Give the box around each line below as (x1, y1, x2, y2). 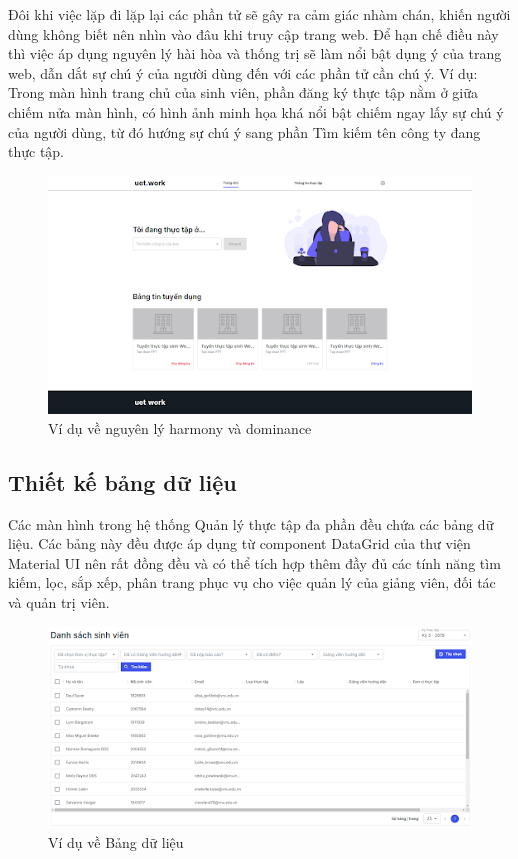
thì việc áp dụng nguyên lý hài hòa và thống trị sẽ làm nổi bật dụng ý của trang (8, 43, 502, 64)
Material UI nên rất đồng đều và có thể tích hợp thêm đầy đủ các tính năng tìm (8, 552, 501, 573)
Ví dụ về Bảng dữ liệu (48, 832, 184, 853)
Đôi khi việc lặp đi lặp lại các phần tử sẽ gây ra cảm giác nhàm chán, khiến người (8, 4, 511, 24)
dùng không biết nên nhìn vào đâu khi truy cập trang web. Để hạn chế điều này (8, 23, 499, 44)
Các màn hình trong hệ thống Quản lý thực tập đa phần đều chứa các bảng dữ (8, 513, 494, 534)
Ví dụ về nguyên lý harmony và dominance (48, 417, 312, 438)
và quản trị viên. (8, 592, 110, 613)
